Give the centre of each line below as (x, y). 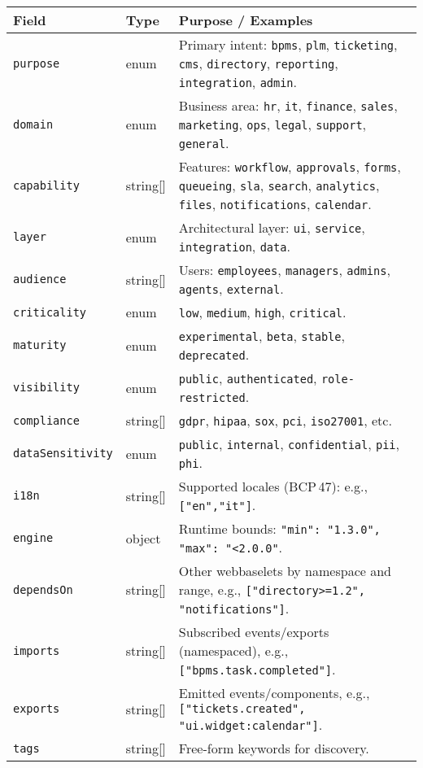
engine (33, 538)
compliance (46, 420)
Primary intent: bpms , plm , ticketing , (288, 44)
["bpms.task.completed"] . (257, 669)
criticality (50, 312)
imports (37, 650)
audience (40, 279)
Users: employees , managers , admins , (284, 270)
